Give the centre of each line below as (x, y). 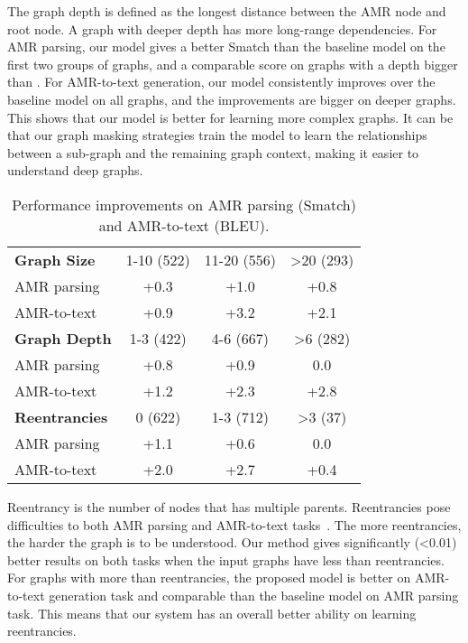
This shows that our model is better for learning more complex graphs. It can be (230, 117)
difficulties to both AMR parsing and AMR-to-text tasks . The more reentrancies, (234, 524)
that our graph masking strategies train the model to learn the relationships (217, 135)
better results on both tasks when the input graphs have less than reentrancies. (226, 559)
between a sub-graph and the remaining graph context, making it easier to (213, 152)
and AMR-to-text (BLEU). (184, 225)
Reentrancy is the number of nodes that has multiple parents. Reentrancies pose (229, 506)
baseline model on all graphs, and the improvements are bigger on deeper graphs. (232, 99)
